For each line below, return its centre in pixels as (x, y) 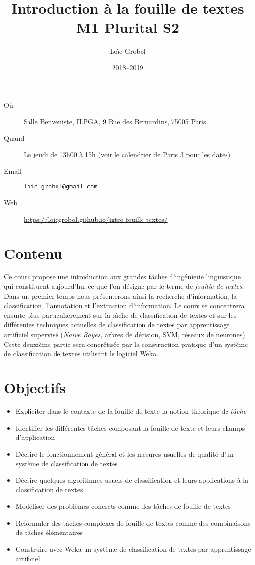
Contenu (33, 253)
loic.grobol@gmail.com (61, 187)
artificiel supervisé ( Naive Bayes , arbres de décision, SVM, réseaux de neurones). (126, 334)
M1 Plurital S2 (128, 27)
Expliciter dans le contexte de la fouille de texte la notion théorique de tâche (131, 411)
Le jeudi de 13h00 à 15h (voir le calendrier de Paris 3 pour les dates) (127, 154)
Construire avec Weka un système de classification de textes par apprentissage (133, 549)
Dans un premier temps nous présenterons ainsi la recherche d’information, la (121, 296)
